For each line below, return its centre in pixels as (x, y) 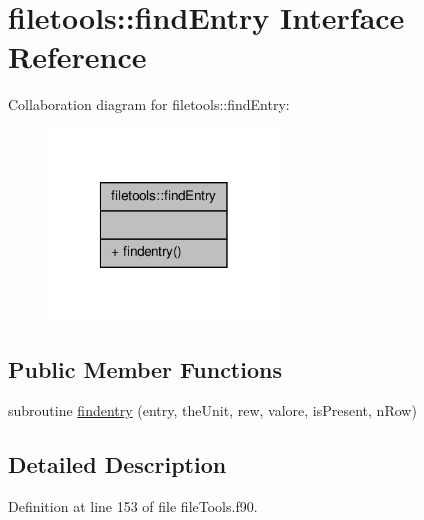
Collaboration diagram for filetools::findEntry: (149, 104)
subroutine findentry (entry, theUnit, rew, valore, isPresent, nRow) (212, 410)
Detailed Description (117, 464)
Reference (77, 56)
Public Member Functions (145, 368)
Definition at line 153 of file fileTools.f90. (133, 506)
